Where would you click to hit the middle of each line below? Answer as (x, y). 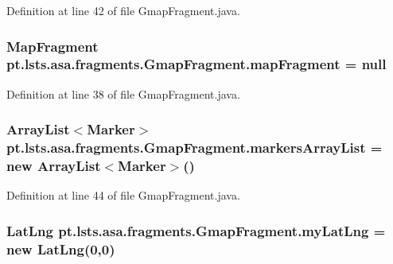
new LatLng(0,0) (61, 248)
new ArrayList (54, 166)
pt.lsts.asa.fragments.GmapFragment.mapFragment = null (196, 64)
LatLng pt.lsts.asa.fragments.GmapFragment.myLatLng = (196, 230)
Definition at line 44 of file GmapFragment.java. (123, 195)
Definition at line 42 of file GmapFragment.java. (123, 10)
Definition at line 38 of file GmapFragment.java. (123, 93)
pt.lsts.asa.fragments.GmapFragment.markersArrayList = (195, 148)
